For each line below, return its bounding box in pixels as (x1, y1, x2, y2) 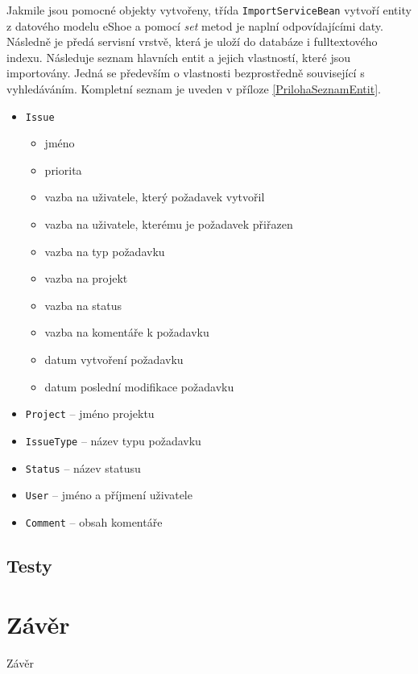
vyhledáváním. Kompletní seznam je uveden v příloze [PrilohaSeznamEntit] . (6, 81, 381, 97)
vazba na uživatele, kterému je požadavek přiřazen (44, 216, 293, 233)
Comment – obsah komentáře (25, 513, 163, 530)
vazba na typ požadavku (44, 242, 165, 259)
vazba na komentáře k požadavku (44, 324, 209, 341)
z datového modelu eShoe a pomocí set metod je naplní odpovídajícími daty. (6, 17, 383, 34)
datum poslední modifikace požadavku (44, 378, 234, 395)
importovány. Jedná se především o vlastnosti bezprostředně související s (6, 64, 365, 81)
